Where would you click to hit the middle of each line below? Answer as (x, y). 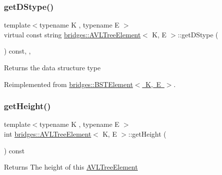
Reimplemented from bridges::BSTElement (69, 84)
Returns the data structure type (52, 67)
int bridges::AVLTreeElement (48, 134)
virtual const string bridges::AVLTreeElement (72, 34)
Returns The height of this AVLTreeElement (71, 167)
